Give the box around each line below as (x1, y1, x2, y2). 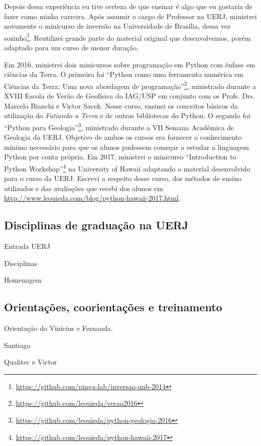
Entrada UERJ (4, 241, 50, 251)
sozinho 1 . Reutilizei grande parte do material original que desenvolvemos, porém (4, 31, 251, 43)
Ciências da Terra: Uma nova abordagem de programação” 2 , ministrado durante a (4, 79, 256, 91)
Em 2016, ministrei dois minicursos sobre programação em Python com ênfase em (4, 59, 255, 69)
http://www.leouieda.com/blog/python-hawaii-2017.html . (4, 193, 181, 203)
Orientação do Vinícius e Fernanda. (4, 323, 113, 333)
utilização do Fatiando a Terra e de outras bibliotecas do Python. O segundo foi (4, 110, 250, 121)
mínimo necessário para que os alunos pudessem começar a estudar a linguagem (4, 141, 249, 152)
